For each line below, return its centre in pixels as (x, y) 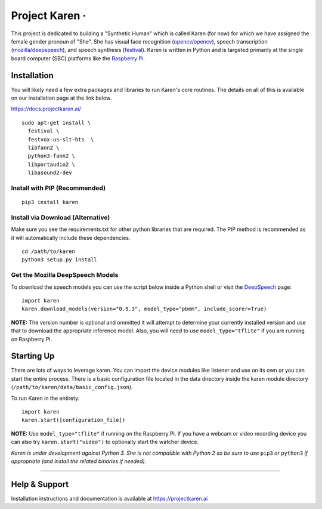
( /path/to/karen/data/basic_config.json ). (72, 387)
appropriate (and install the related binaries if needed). (79, 461)
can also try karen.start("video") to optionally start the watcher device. (105, 442)
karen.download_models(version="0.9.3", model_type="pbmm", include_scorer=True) (144, 309)
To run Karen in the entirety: (45, 398)
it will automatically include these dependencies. (71, 237)
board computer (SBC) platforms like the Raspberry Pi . (78, 58)
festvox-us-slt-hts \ (61, 139)
